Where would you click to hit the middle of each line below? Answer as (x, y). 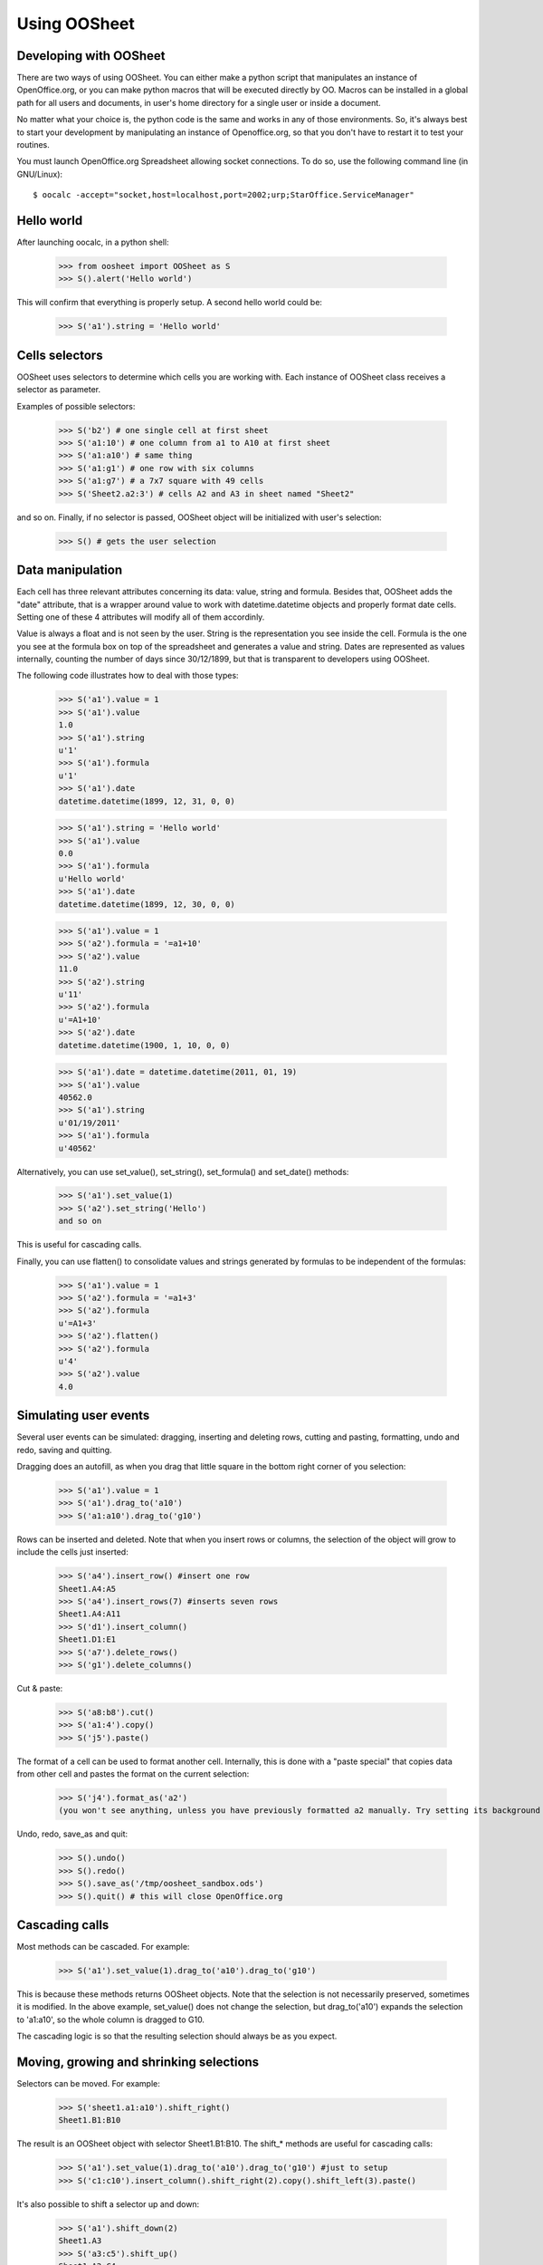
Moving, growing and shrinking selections (138, 2062)
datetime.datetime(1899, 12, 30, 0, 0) (147, 904)
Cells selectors (60, 355)
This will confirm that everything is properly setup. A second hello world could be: (170, 303)
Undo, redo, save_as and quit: (72, 1834)
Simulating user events (83, 1416)
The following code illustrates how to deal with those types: (128, 676)
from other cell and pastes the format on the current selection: (133, 1774)
